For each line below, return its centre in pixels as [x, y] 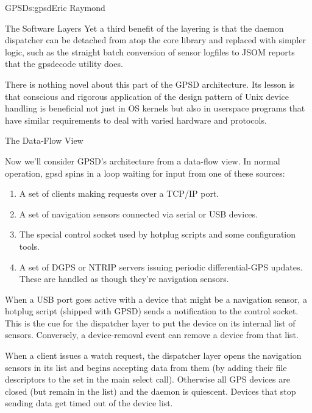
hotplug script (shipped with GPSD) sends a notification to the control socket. [152, 311]
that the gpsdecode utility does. [64, 64]
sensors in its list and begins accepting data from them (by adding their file [146, 367]
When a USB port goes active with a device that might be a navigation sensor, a [156, 299]
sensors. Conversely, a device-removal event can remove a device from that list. [152, 335]
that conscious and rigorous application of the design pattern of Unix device [147, 96]
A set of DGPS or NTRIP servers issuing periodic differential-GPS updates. [161, 267]
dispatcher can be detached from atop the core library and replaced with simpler [155, 40]
